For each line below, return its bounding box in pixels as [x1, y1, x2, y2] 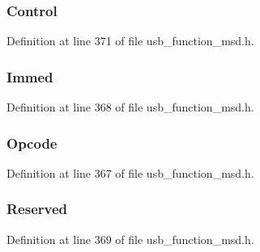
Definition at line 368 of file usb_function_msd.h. [6, 99, 254, 115]
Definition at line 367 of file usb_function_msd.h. [6, 164, 254, 181]
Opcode [6, 132, 58, 153]
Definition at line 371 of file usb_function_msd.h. [6, 32, 254, 49]
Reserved [6, 199, 68, 219]
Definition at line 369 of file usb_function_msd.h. [6, 230, 254, 247]
